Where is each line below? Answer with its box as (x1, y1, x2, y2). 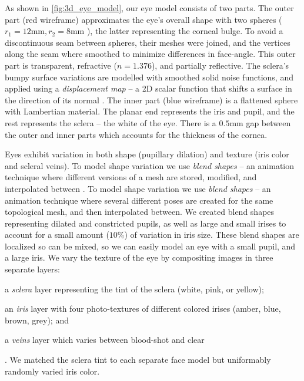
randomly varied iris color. (5, 365, 100, 377)
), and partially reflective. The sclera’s (151, 59, 289, 71)
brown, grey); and (5, 313, 69, 326)
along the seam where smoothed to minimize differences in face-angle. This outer (5, 48, 296, 60)
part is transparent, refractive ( (5, 59, 117, 71)
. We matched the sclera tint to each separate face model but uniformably (5, 353, 271, 366)
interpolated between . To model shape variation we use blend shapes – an (5, 182, 271, 194)
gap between (246, 116, 291, 129)
